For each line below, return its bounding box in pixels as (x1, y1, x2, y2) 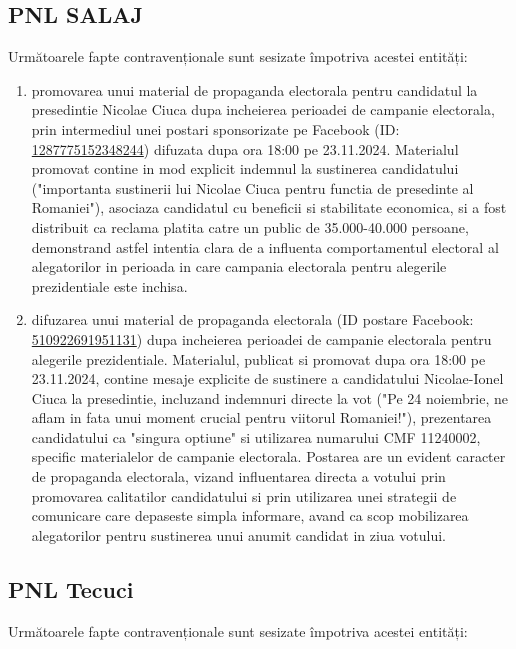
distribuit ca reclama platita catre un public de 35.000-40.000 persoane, (31, 216, 469, 237)
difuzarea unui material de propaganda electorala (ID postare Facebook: (31, 309, 474, 330)
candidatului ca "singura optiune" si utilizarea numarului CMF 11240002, (31, 426, 481, 447)
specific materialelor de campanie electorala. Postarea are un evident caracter (31, 446, 506, 467)
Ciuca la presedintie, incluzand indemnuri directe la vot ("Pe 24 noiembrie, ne (31, 387, 509, 408)
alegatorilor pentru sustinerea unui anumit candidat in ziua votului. (31, 524, 446, 545)
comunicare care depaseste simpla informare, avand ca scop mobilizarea (31, 505, 469, 526)
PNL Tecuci (8, 573, 134, 604)
